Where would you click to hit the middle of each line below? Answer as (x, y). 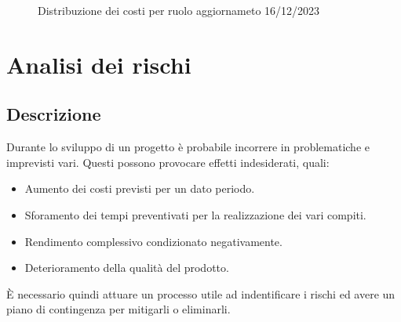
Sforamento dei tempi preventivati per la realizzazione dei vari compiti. (195, 214)
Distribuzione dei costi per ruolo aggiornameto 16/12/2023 (179, 10)
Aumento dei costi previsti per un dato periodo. (140, 188)
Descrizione (54, 114)
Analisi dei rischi (99, 64)
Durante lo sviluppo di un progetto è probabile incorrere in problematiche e (188, 147)
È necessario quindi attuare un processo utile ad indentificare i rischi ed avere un (201, 293)
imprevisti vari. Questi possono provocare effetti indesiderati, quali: (168, 162)
